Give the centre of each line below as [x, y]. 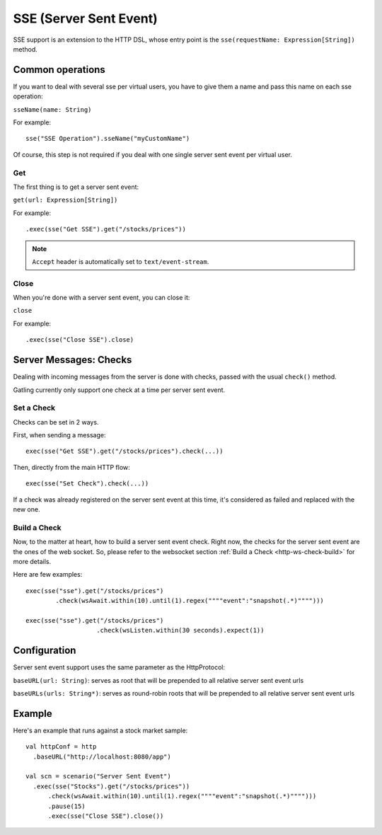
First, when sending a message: [59, 435]
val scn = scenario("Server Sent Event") [98, 776]
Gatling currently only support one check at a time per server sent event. [119, 390]
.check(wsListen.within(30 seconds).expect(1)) [180, 630]
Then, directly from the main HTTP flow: [71, 467]
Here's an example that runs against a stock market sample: [100, 730]
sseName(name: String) [52, 109]
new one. [27, 509]
